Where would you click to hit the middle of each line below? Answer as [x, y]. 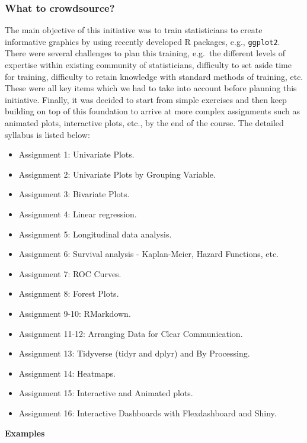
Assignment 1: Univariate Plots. [76, 154]
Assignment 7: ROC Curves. [70, 273]
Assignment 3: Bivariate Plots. [74, 194]
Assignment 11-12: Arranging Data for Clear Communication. [131, 333]
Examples [25, 433]
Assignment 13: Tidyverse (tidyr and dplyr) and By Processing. [134, 353]
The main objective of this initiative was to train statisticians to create [134, 30]
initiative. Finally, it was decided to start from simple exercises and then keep [146, 99]
